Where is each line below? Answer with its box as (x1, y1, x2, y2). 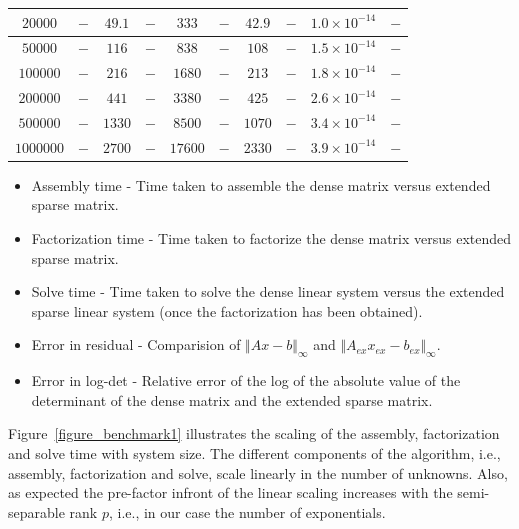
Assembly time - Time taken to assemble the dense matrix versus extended (31, 174, 491, 195)
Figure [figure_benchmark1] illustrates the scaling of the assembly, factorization (8, 423, 500, 444)
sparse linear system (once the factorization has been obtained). (31, 300, 423, 321)
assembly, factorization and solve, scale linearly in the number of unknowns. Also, (8, 462, 508, 483)
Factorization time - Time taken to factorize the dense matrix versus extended (31, 228, 512, 248)
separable (8, 501, 65, 522)
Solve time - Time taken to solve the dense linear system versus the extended (31, 281, 505, 302)
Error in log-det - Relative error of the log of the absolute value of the (31, 370, 461, 391)
